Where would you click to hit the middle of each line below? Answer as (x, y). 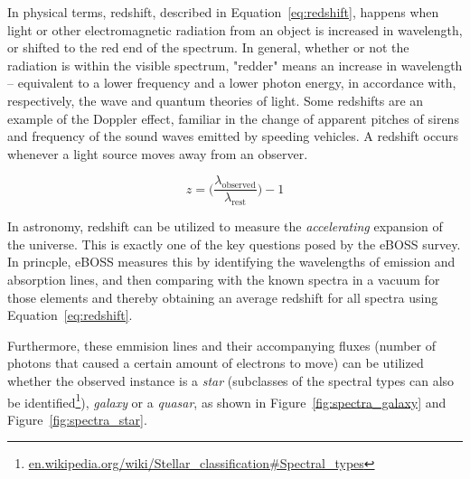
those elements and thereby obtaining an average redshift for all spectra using (223, 297)
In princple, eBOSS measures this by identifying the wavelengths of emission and (231, 262)
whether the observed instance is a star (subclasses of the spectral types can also (231, 380)
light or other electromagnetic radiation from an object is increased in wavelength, (235, 29)
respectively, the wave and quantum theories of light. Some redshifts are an (216, 100)
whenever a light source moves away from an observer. (158, 153)
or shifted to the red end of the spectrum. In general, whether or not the (208, 47)
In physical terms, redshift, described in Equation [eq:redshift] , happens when (223, 12)
